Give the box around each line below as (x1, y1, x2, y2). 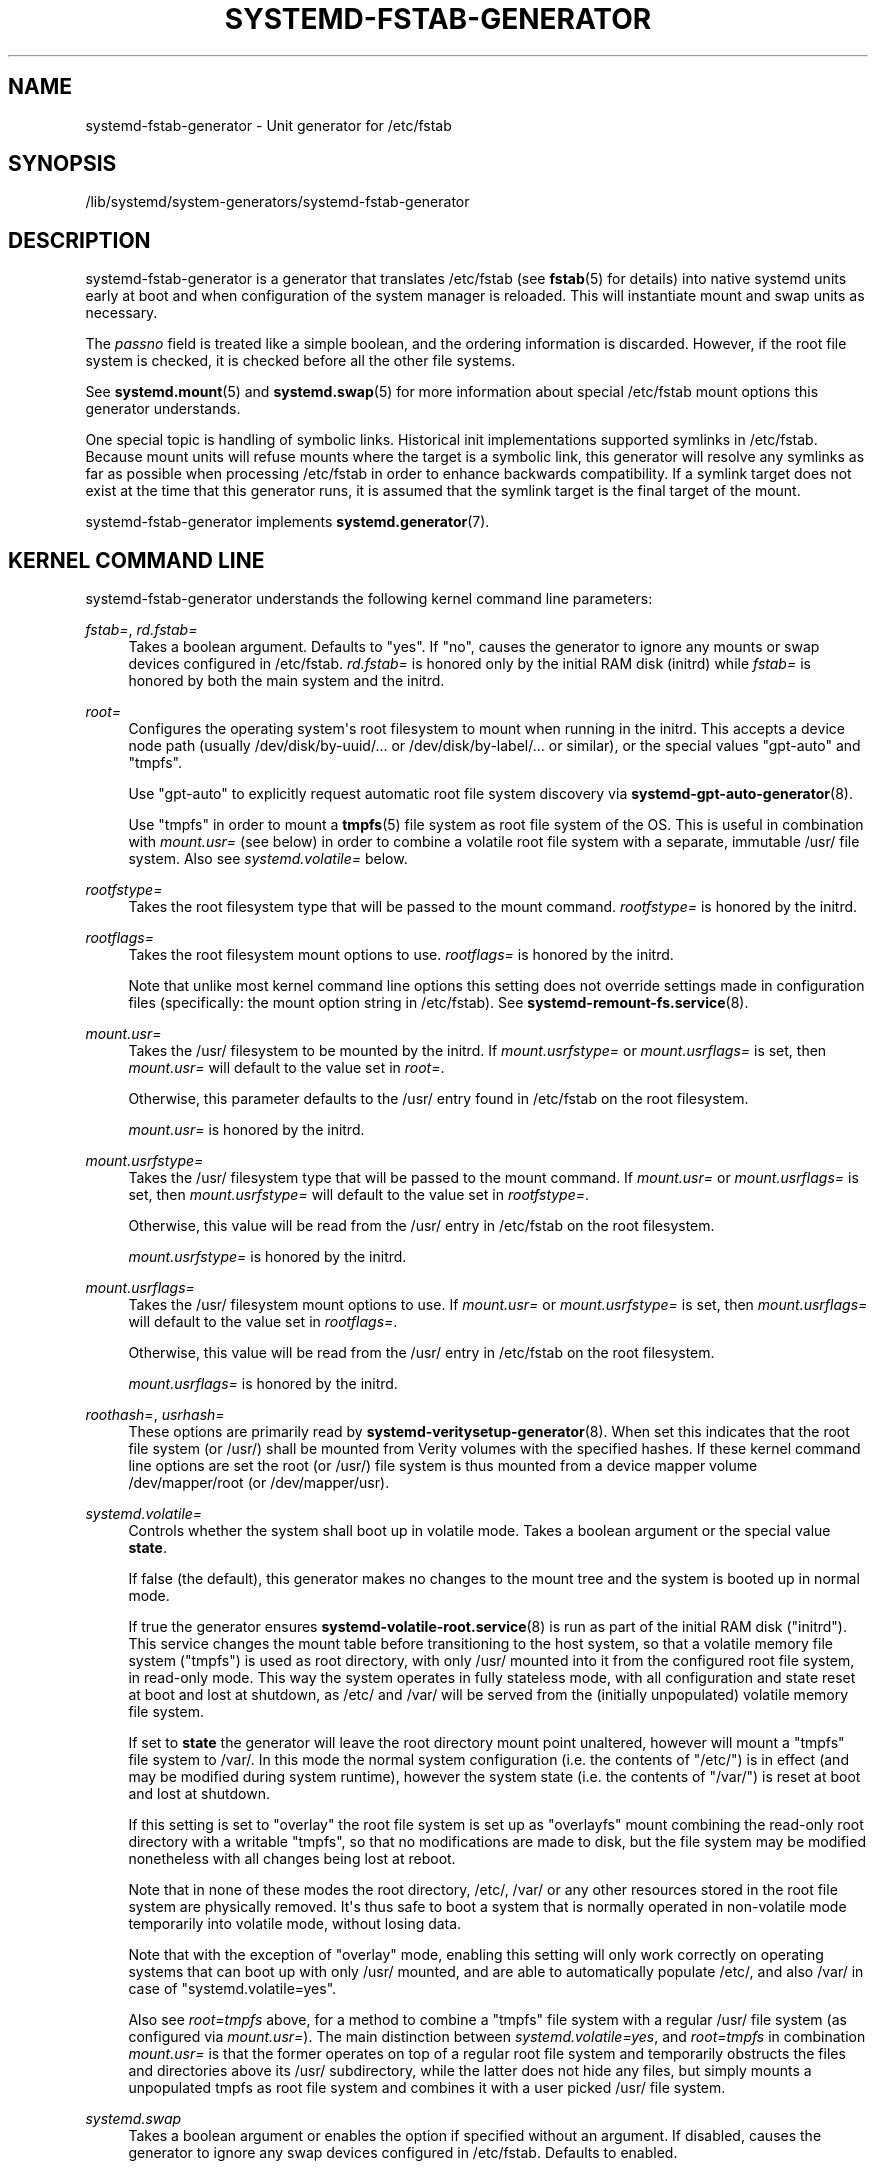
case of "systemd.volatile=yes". (128, 1980, 337, 1998)
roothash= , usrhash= (85, 1406, 225, 1424)
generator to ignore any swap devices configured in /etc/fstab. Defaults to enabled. (128, 2144, 678, 2162)
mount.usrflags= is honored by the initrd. (128, 1375, 398, 1393)
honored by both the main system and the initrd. (128, 672, 445, 690)
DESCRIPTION (8, 227, 151, 253)
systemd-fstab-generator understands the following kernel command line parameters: (85, 590, 653, 608)
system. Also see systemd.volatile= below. (128, 850, 408, 868)
